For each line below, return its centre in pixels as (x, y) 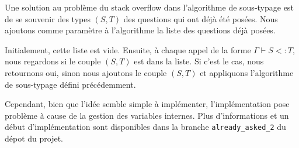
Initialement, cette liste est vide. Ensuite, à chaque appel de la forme (128, 49)
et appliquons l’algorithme (247, 72)
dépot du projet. (34, 138)
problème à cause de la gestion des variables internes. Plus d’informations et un (147, 115)
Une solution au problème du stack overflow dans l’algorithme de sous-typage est (149, 7)
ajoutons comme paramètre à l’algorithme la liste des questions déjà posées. (140, 30)
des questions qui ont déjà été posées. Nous (201, 18)
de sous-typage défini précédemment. (70, 84)
